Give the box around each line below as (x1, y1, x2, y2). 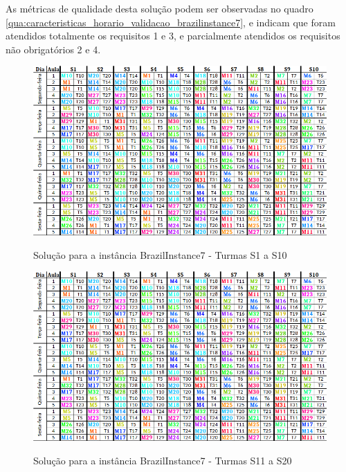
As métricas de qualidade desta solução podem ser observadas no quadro (6, 1, 313, 15)
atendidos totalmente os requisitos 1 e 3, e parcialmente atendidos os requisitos (6, 28, 340, 43)
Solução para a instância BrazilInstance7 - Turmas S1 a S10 (33, 247, 287, 262)
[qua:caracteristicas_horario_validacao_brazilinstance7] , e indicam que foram (6, 15, 336, 29)
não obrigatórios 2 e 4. (6, 42, 101, 56)
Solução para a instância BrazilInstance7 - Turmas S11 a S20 (33, 453, 292, 467)
